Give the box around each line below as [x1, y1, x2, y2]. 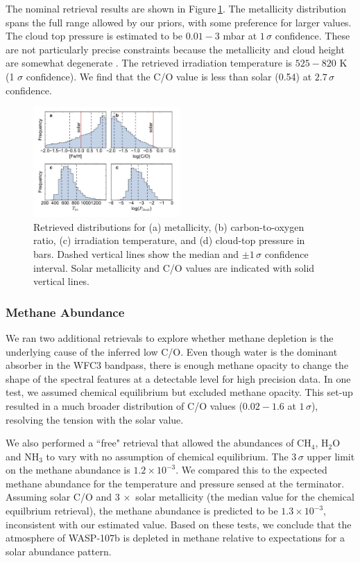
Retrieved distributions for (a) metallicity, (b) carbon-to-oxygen [33, 219, 305, 234]
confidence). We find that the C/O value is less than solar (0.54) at [26, 69, 312, 83]
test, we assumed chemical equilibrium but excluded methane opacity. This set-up [6, 385, 353, 399]
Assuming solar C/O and [6, 490, 112, 504]
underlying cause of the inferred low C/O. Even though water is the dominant [6, 344, 338, 358]
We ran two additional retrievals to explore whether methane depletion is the [6, 330, 334, 345]
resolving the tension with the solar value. [6, 412, 184, 426]
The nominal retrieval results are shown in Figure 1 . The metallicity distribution [6, 1, 347, 15]
